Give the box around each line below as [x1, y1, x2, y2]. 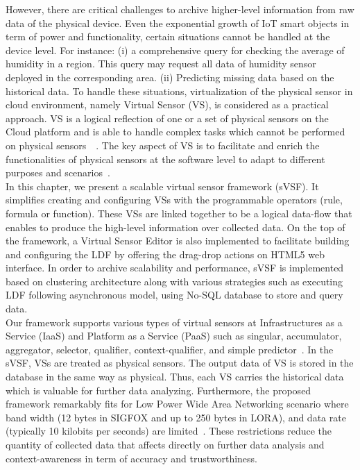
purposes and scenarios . [6, 165, 110, 180]
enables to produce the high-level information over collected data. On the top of [6, 219, 345, 234]
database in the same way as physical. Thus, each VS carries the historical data [6, 369, 344, 384]
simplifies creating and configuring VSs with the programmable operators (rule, [6, 192, 343, 207]
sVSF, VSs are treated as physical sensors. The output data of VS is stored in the [6, 355, 354, 370]
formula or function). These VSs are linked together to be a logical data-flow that [6, 205, 352, 220]
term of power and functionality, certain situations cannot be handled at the [6, 29, 330, 44]
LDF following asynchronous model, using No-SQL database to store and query [6, 287, 343, 302]
